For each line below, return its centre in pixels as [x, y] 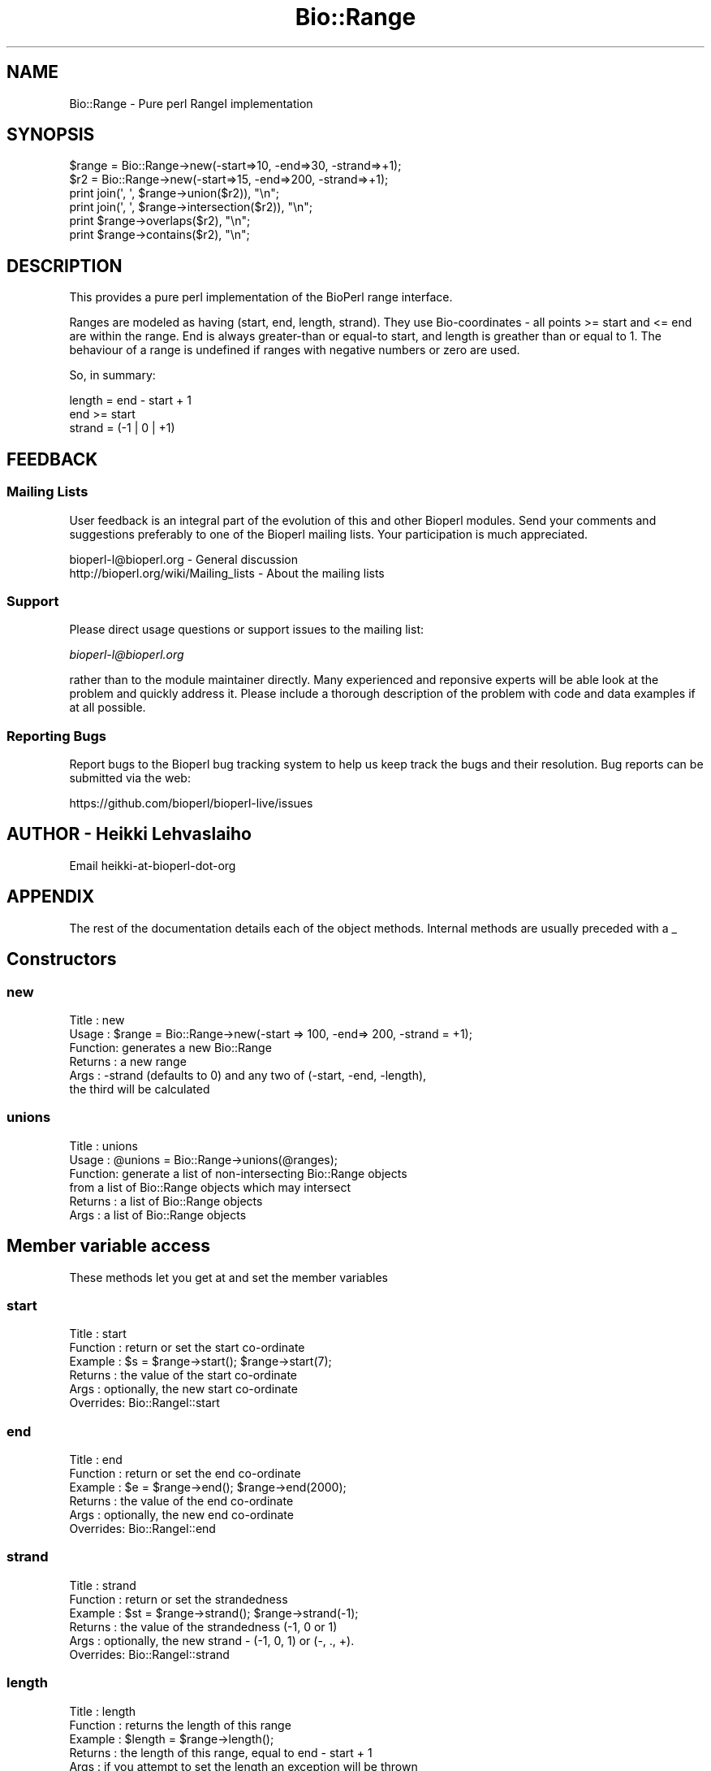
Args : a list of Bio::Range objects [158, 1215]
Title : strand [103, 1585]
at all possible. [108, 708]
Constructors [62, 959]
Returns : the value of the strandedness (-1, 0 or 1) [203, 1626]
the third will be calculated [140, 1089]
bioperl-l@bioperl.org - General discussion [184, 559]
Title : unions [103, 1145]
